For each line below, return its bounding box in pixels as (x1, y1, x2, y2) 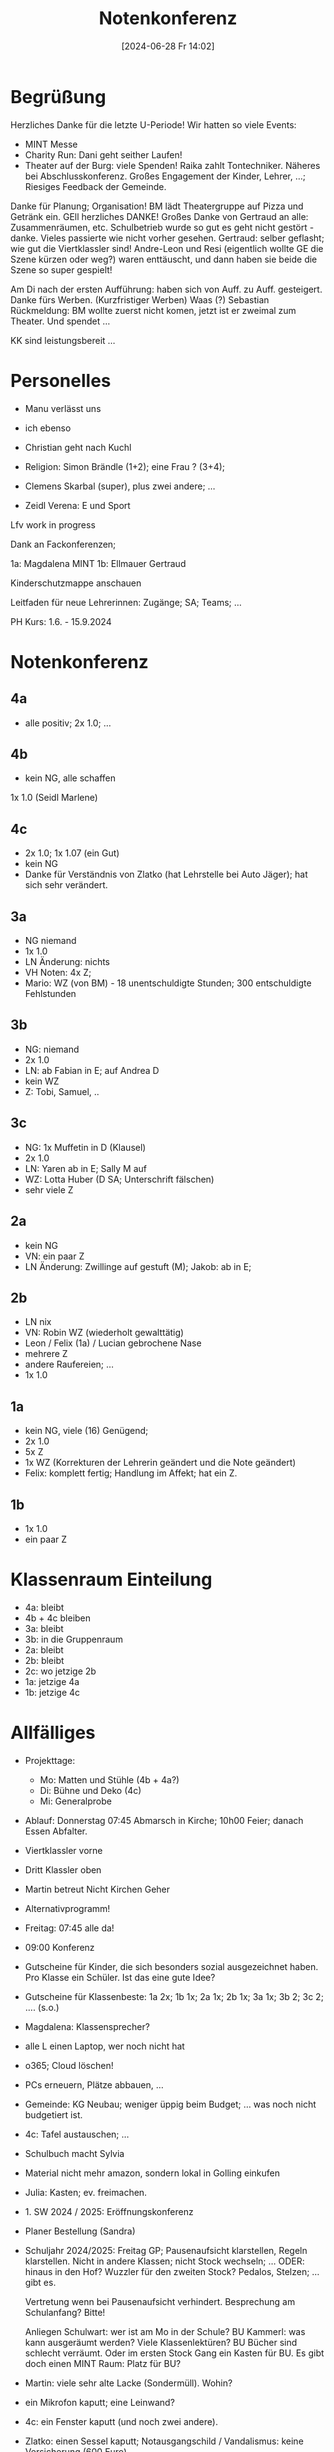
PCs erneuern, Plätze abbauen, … (24, 2078, 164, 2091)
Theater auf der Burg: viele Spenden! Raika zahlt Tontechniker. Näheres (24, 159, 321, 171)
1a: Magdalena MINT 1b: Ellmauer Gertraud (10, 557, 187, 569)
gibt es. (24, 2276, 57, 2288)
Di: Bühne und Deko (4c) (39, 1784, 142, 1796)
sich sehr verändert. (24, 879, 108, 891)
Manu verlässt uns (24, 402, 102, 414)
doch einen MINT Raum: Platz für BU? (24, 2357, 182, 2369)
